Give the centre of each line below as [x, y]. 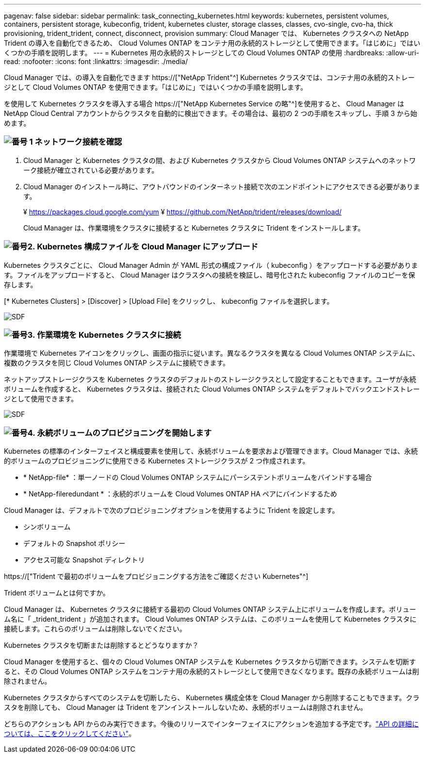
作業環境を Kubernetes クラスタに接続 [109, 335]
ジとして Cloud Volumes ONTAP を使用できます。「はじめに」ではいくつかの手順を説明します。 [155, 87]
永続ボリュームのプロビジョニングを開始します [124, 433]
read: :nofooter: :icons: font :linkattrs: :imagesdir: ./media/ [96, 61]
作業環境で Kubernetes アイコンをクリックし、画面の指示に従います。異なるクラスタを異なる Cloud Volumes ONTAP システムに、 [212, 353]
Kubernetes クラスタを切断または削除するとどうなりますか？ [101, 645]
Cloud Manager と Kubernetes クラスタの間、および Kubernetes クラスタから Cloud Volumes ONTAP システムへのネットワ [220, 160]
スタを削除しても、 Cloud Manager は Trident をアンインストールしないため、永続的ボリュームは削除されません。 [186, 707]
